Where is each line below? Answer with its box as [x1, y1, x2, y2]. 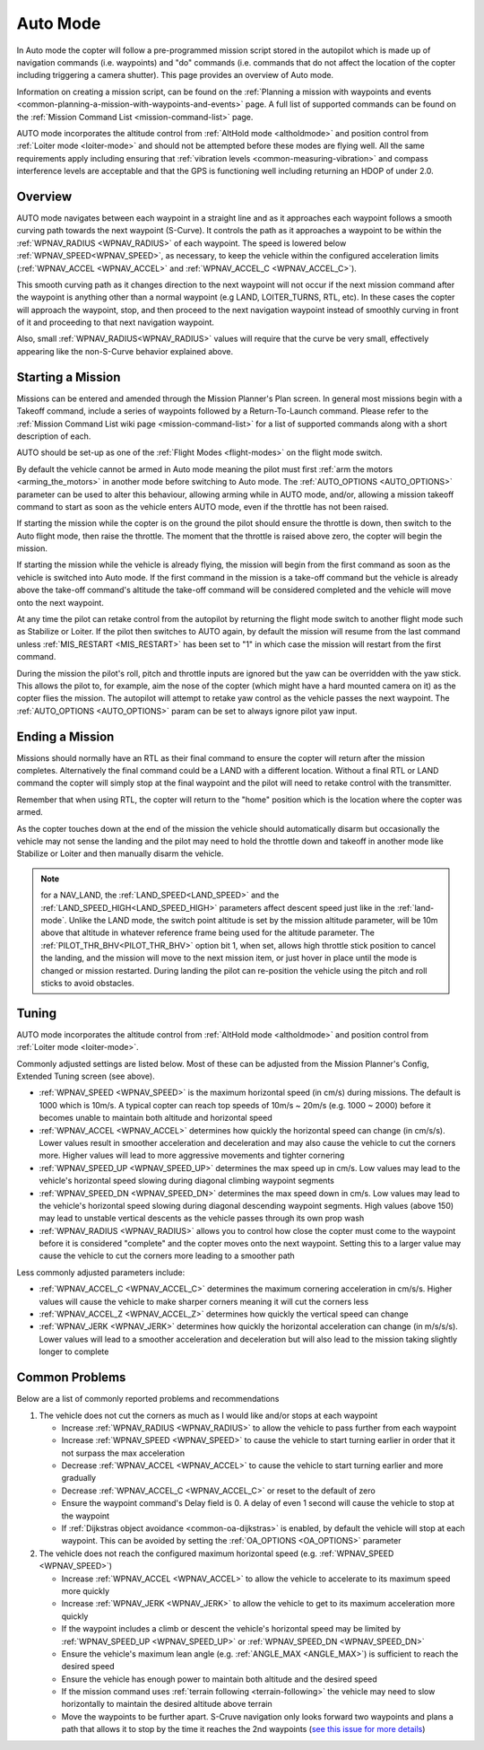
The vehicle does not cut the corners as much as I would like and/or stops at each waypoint [39, 1410, 378, 1421]
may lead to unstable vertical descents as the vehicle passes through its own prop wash [39, 1212, 365, 1224]
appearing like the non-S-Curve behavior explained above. [16, 346, 233, 356]
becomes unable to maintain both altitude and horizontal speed [39, 1113, 272, 1124]
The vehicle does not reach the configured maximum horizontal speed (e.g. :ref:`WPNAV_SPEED [39, 1548, 394, 1559]
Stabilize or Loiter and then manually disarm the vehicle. [16, 848, 224, 859]
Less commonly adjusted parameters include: [16, 1266, 186, 1278]
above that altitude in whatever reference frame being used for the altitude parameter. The [40, 927, 376, 938]
